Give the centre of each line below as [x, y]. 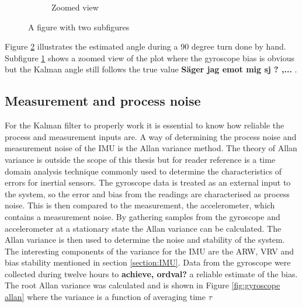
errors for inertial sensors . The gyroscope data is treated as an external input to [148, 182]
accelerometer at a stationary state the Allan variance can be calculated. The [143, 228]
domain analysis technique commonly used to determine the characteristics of [143, 171]
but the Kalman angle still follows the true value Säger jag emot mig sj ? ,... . [151, 69]
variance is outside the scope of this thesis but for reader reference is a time [140, 159]
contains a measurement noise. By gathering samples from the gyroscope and [143, 216]
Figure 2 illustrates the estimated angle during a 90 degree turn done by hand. [145, 46]
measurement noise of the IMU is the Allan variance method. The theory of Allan [151, 148]
